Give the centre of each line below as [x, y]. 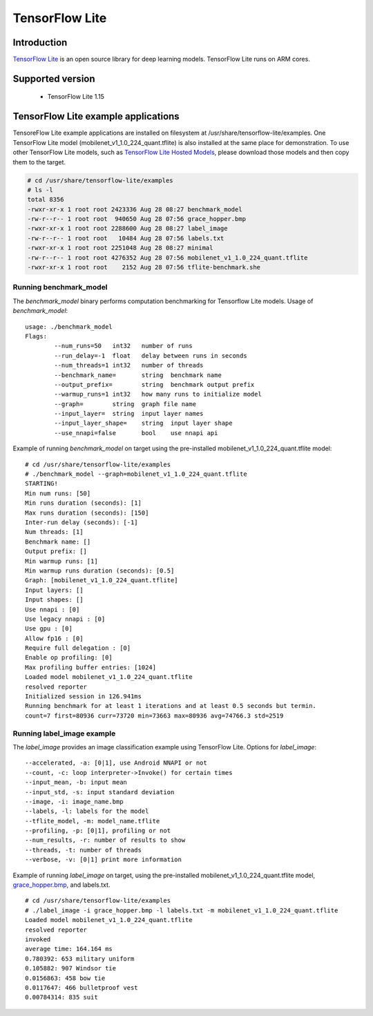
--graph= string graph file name [125, 404]
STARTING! [41, 484]
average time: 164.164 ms [69, 949]
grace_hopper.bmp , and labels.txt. [61, 885]
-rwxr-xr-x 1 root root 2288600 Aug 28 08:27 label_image [127, 229]
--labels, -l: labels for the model [87, 811]
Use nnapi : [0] [52, 609]
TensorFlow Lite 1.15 [76, 97]
